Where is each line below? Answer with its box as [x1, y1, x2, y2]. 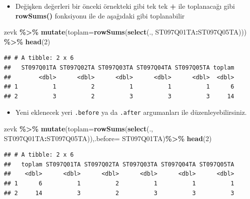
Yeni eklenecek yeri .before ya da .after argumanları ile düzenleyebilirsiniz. [15, 107, 247, 117]
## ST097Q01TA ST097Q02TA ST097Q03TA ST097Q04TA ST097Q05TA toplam [4, 64, 234, 71]
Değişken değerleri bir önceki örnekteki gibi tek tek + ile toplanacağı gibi [15, 1, 235, 11]
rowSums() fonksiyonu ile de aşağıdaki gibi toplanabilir [15, 10, 185, 20]
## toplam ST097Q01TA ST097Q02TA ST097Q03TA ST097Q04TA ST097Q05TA [4, 161, 234, 168]
